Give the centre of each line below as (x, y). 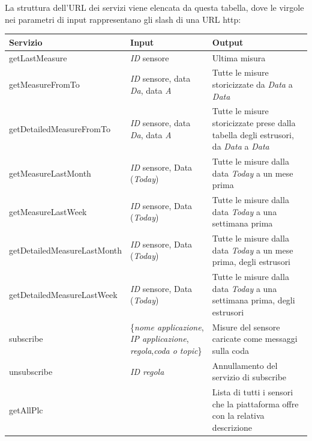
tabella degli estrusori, (253, 134)
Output (228, 42)
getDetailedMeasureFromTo (60, 128)
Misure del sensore (246, 327)
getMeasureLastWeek (48, 211)
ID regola (147, 371)
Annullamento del (245, 365)
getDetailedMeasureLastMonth (66, 250)
